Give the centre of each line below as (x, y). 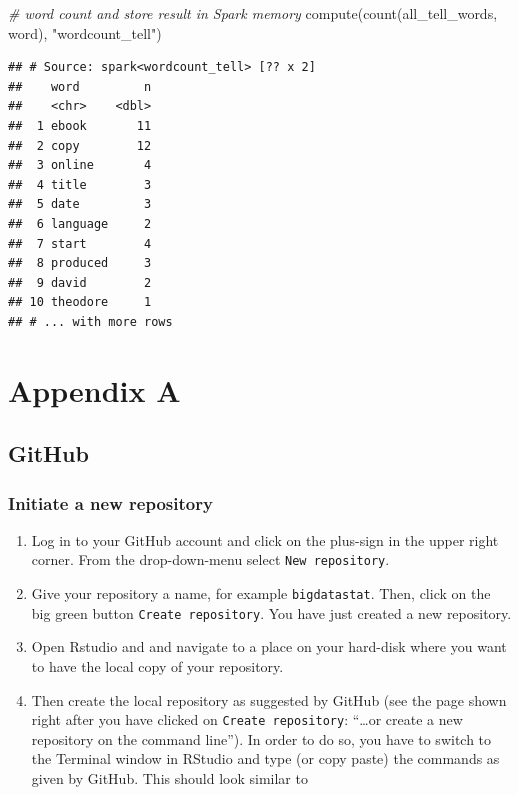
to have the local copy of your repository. (157, 666)
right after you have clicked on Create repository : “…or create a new (247, 719)
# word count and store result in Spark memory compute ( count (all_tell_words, (253, 13)
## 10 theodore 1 (80, 302)
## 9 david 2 (80, 282)
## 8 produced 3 (80, 263)
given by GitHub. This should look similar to (169, 778)
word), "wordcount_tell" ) (85, 32)
